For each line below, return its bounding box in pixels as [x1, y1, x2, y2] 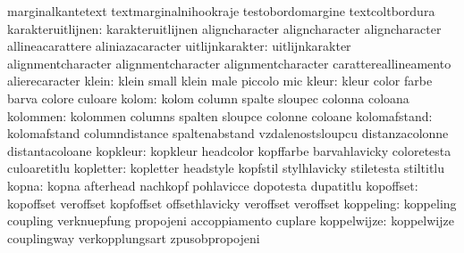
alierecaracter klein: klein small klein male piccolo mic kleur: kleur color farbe [7, 71, 433, 90]
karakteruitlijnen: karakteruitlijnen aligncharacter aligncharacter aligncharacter [7, 19, 442, 37]
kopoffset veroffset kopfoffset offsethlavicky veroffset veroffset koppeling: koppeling [7, 193, 457, 212]
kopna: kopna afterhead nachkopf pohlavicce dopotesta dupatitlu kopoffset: [7, 175, 418, 194]
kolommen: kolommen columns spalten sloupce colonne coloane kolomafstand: [7, 106, 433, 125]
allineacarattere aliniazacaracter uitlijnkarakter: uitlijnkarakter [7, 37, 351, 55]
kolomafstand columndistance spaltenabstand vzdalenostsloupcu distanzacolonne [7, 124, 449, 143]
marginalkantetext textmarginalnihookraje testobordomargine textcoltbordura [7, 2, 435, 20]
